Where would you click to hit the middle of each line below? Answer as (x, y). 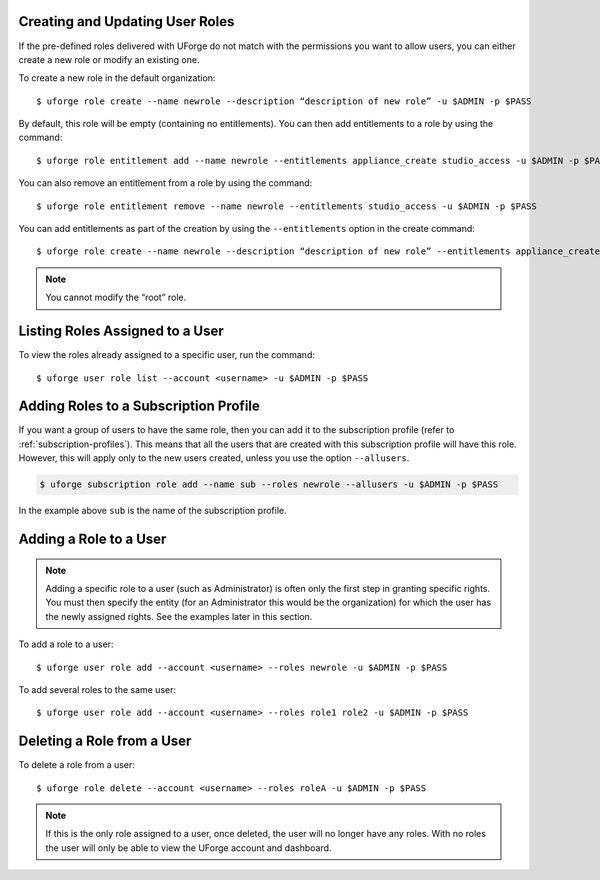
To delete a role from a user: (76, 765)
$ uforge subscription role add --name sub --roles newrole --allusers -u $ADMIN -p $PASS (269, 484)
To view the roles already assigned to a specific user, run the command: (166, 355)
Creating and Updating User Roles (126, 21)
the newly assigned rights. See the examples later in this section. (179, 616)
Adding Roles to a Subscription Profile (139, 406)
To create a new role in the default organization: (117, 78)
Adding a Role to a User (92, 538)
